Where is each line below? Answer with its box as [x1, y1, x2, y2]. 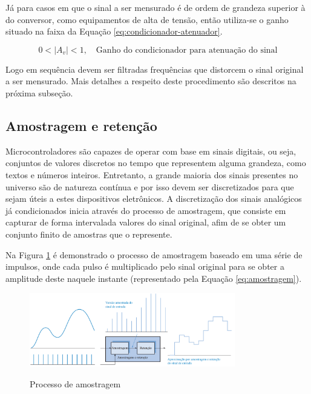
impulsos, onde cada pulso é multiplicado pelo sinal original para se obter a [5, 260, 284, 273]
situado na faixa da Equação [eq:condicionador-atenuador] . [5, 25, 223, 38]
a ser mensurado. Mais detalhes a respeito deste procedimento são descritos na [5, 75, 296, 87]
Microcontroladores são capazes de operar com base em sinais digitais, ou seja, [5, 144, 296, 157]
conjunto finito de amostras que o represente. [5, 227, 172, 240]
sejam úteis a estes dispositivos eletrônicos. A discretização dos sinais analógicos [5, 192, 302, 205]
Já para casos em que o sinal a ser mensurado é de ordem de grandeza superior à [5, 1, 306, 13]
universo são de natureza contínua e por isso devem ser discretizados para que [5, 180, 294, 193]
